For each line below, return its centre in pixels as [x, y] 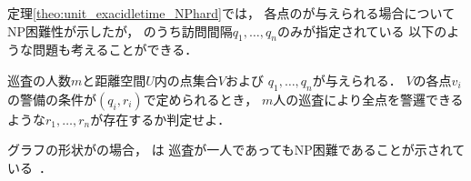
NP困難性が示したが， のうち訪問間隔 [120, 30]
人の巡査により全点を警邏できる [368, 99]
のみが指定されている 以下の [362, 30]
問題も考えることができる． [115, 50]
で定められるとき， [200, 99]
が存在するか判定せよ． [160, 119]
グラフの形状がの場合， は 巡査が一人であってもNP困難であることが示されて [236, 150]
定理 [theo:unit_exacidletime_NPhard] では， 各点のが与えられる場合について [231, 13]
